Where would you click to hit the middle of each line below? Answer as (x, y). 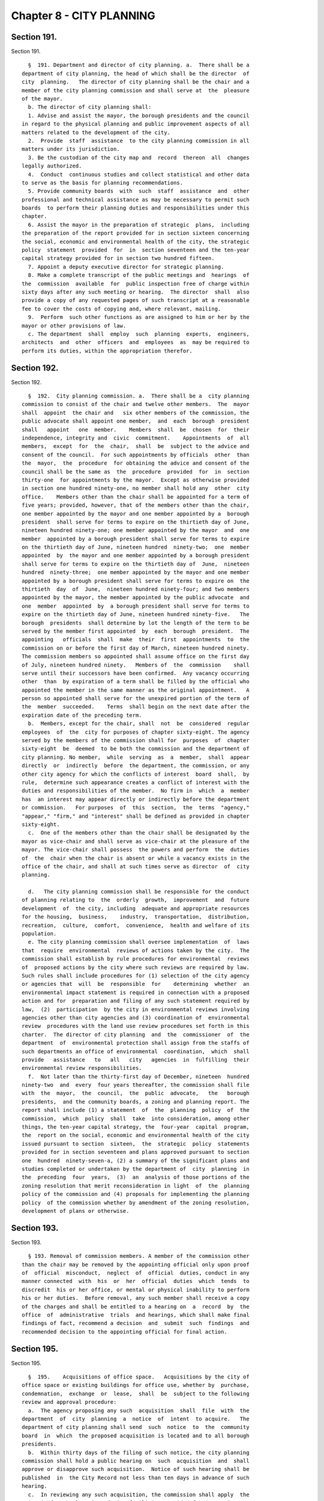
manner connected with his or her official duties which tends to (136, 1281)
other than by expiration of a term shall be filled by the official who (136, 682)
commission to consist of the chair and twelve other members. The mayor (136, 404)
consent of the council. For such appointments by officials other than (136, 455)
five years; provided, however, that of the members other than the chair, (136, 505)
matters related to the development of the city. (96, 132)
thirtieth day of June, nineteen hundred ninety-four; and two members (136, 589)
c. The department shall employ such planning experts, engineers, (139, 334)
